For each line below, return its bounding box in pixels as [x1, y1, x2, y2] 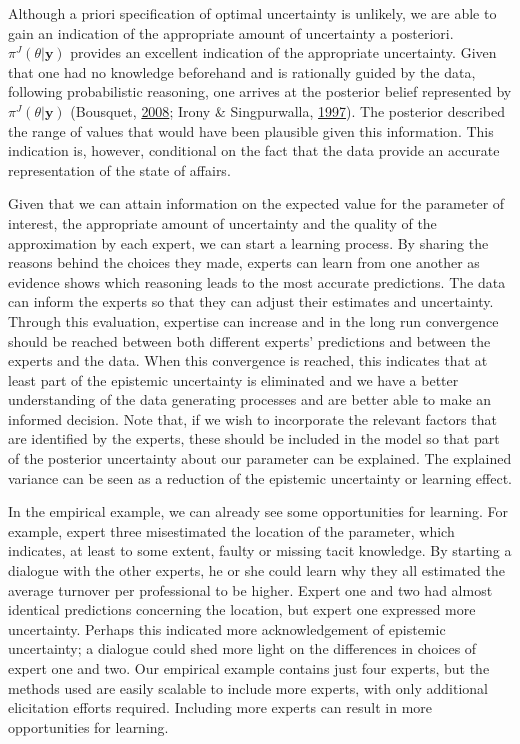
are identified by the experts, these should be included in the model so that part [8, 428, 500, 449]
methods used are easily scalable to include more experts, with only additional [8, 677, 489, 698]
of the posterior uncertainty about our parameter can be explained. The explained [8, 448, 512, 469]
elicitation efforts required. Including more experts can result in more [8, 697, 433, 718]
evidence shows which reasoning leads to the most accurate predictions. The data [8, 271, 506, 292]
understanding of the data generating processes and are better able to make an [8, 389, 492, 410]
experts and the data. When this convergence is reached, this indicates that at [8, 350, 488, 371]
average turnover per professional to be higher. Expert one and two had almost [8, 579, 493, 600]
